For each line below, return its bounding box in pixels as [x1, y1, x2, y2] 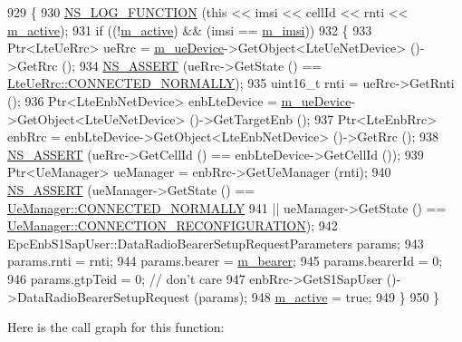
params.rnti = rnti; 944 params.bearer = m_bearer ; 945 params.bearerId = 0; [7, 251, 443, 270]
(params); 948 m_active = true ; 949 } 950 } [193, 287, 440, 306]
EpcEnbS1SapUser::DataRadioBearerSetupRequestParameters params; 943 [7, 233, 424, 252]
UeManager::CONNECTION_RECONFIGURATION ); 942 [7, 216, 338, 235]
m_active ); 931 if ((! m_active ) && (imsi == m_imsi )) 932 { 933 [7, 20, 372, 39]
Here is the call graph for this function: [7, 318, 225, 337]
